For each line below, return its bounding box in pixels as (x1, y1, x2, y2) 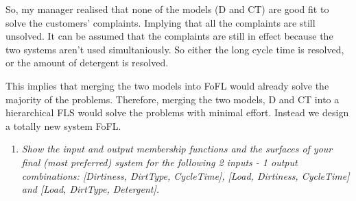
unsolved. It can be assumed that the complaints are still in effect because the (5, 29, 333, 43)
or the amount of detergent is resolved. (5, 55, 169, 70)
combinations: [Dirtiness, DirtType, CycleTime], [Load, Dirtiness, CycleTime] (21, 168, 350, 183)
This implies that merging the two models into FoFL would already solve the (5, 78, 329, 92)
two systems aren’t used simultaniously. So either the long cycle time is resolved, (5, 42, 344, 56)
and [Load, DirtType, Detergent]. (21, 182, 160, 196)
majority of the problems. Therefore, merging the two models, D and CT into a (5, 92, 340, 106)
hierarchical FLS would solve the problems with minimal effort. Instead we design (5, 105, 349, 120)
